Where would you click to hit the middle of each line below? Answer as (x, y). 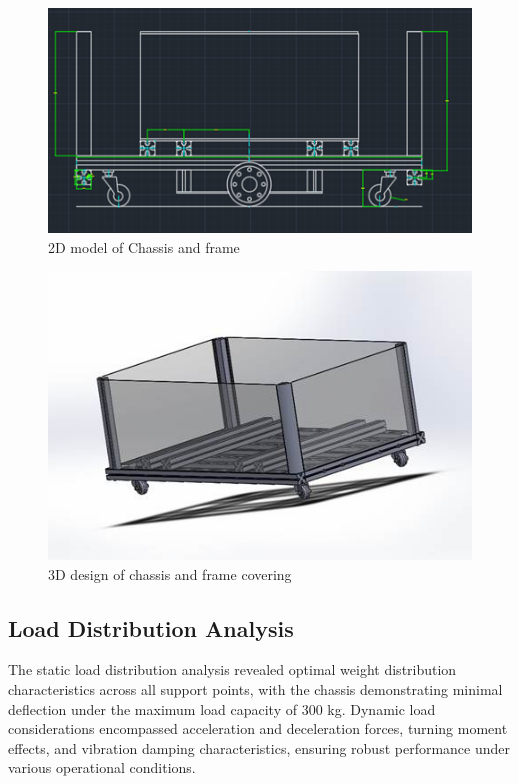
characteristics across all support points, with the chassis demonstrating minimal (255, 689)
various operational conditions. (102, 767)
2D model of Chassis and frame (144, 246)
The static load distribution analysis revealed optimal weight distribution (232, 669)
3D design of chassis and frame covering (170, 573)
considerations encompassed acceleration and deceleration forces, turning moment (258, 728)
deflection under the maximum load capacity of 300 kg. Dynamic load (222, 708)
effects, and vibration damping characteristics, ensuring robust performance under (259, 747)
